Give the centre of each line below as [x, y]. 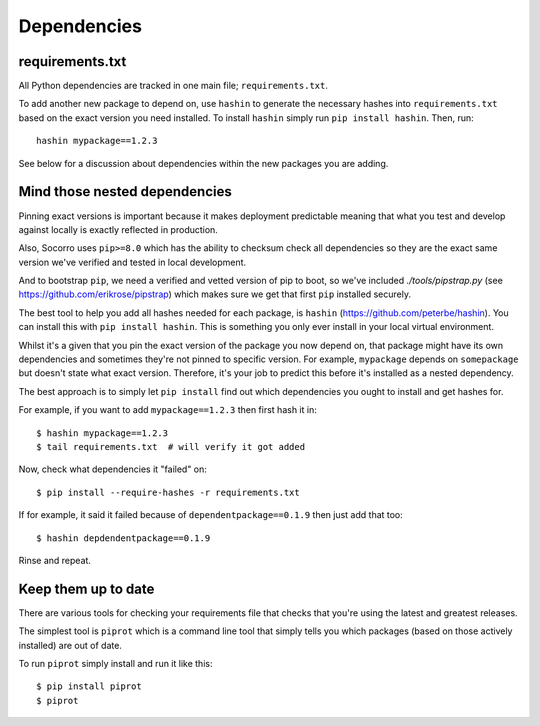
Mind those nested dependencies [125, 191]
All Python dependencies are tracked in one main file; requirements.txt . [173, 86]
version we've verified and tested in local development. [132, 262]
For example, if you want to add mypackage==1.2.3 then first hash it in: [167, 410]
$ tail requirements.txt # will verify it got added [170, 446]
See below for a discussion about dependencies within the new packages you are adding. [203, 163]
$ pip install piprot [89, 686]
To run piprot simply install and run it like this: [115, 664]
